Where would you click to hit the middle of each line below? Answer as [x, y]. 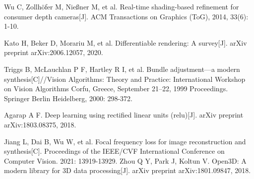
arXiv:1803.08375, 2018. [40, 124]
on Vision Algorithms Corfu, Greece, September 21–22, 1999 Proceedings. [116, 89]
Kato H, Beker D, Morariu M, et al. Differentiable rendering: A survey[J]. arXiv [126, 42]
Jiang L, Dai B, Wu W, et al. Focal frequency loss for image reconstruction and [125, 141]
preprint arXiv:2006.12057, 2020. [54, 52]
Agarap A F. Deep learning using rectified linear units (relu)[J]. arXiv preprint [124, 115]
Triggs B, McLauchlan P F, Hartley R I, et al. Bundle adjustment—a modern [122, 69]
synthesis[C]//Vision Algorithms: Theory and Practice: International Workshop [125, 79]
